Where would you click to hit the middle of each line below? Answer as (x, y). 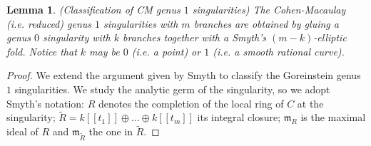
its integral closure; (239, 117)
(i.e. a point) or (166, 51)
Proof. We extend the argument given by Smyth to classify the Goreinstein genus (184, 75)
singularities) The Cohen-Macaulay (269, 9)
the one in (111, 131)
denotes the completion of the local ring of (191, 103)
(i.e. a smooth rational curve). (279, 51)
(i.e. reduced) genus (49, 23)
